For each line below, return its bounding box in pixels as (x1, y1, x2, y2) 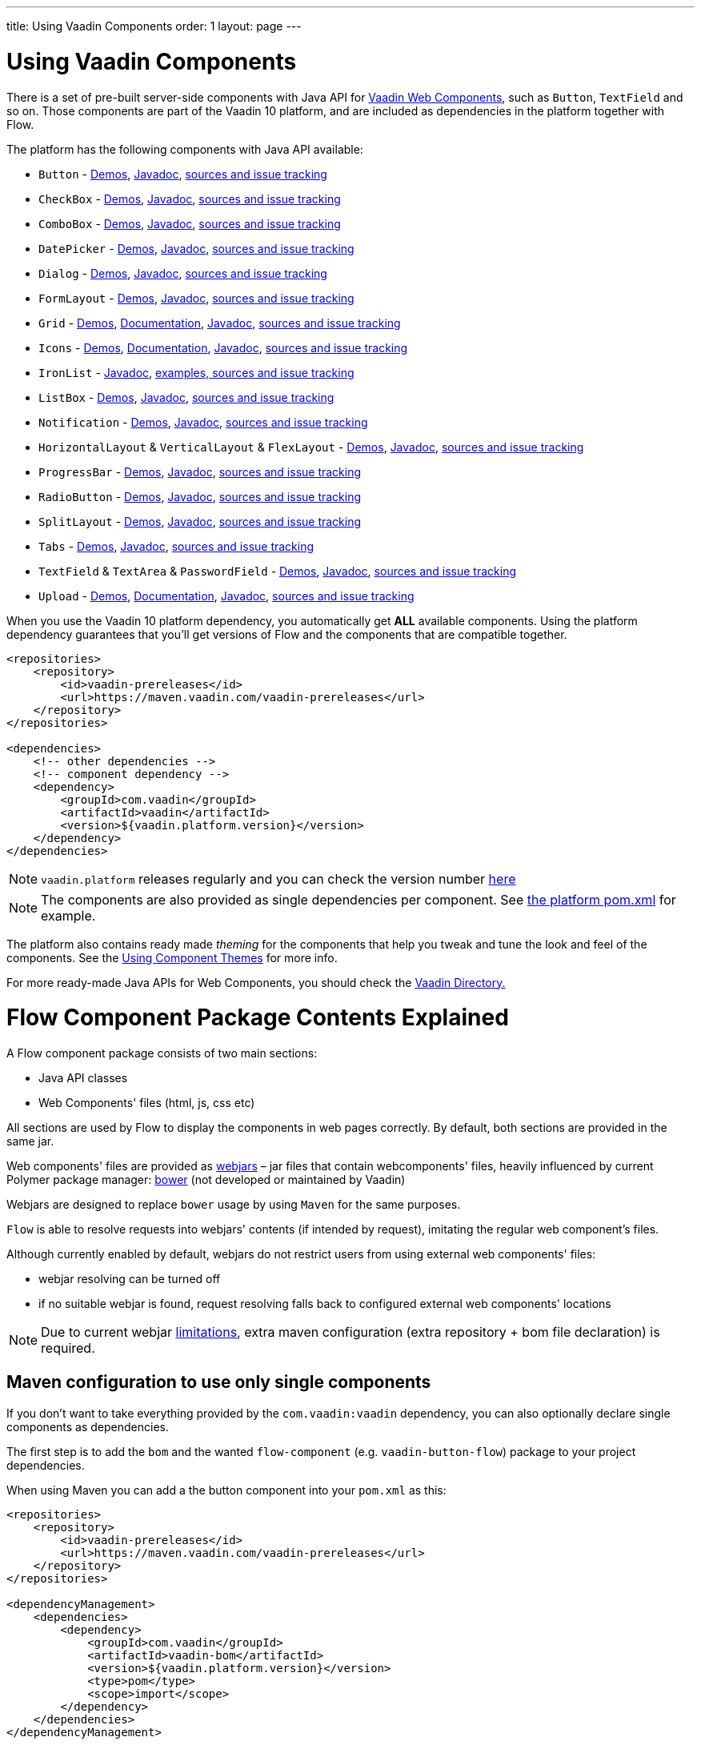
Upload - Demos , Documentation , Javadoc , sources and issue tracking (38, 588, 415, 603)
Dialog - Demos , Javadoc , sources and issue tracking (38, 266, 327, 280)
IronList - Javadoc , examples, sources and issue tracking (38, 365, 355, 379)
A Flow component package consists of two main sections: (6, 1046, 318, 1060)
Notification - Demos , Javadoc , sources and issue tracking (38, 415, 368, 429)
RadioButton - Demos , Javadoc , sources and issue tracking (38, 489, 362, 503)
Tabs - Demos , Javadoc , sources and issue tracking (38, 539, 314, 553)
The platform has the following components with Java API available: (6, 142, 363, 156)
